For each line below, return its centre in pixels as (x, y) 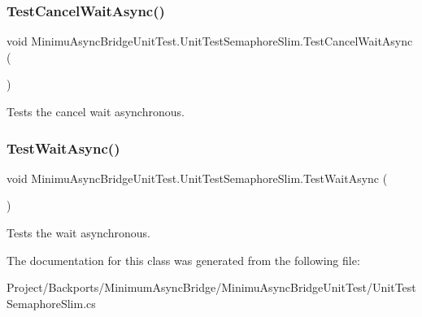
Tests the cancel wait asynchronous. (96, 111)
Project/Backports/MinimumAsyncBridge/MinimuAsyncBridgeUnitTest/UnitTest (211, 287)
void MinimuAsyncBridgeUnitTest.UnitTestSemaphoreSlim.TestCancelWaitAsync (210, 41)
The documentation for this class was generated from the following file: (183, 260)
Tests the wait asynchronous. (78, 232)
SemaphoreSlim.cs (51, 303)
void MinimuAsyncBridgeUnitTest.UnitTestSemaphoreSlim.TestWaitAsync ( (197, 178)
